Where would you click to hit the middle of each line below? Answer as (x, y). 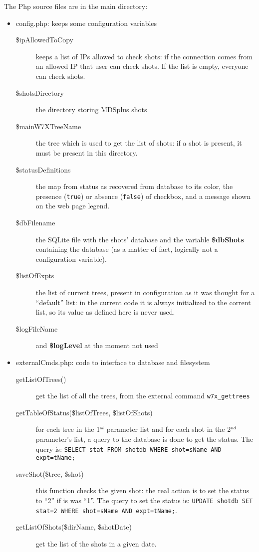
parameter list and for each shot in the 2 (169, 429)
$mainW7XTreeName (48, 126)
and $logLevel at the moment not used (97, 345)
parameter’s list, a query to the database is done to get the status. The (144, 439)
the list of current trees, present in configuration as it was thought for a (145, 292)
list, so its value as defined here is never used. (105, 312)
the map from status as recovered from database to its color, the (134, 186)
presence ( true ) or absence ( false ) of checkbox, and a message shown (143, 196)
